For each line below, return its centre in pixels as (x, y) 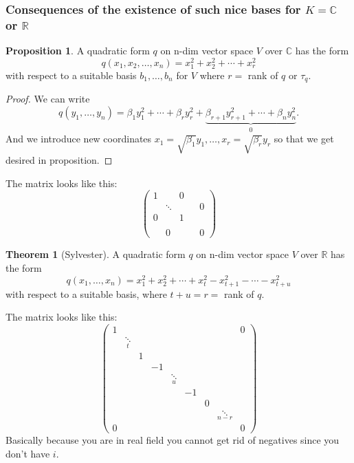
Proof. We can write (48, 99)
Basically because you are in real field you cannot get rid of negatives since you (173, 440)
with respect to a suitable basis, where (86, 293)
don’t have (28, 453)
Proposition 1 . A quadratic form (78, 51)
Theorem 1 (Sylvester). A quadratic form (96, 254)
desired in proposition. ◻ (59, 160)
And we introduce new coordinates (79, 139)
